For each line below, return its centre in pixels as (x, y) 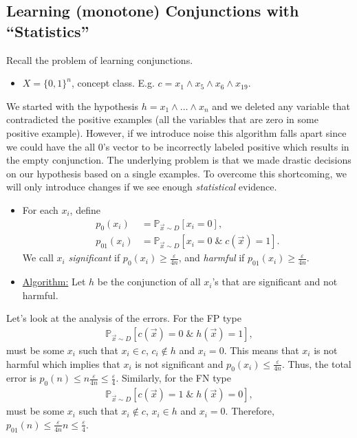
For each (40, 209)
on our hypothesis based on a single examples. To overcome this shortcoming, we (176, 173)
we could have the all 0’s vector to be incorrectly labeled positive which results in (178, 146)
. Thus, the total (316, 363)
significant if (94, 258)
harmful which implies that (63, 363)
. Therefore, (250, 411)
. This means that (261, 350)
